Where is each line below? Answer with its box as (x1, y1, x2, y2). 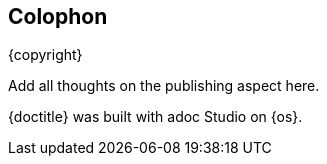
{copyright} (8, 46, 83, 64)
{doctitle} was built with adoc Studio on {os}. (8, 108, 303, 126)
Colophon (8, 4, 108, 29)
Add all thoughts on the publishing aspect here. (8, 77, 320, 95)
